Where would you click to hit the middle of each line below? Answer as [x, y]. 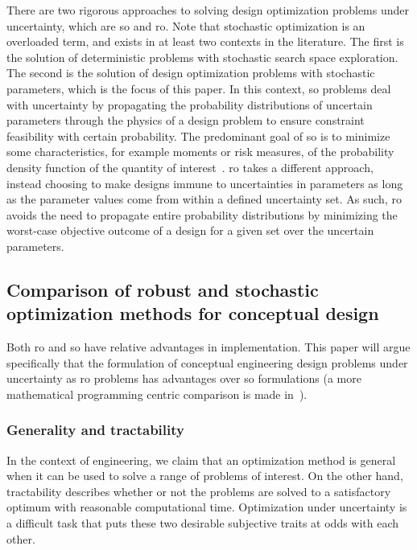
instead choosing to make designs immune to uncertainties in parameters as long [205, 183]
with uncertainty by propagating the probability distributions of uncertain [190, 104]
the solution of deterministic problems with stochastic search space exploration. [202, 57]
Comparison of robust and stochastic [163, 289]
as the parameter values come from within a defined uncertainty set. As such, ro [204, 199]
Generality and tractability [95, 430]
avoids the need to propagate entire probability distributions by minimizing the [202, 214]
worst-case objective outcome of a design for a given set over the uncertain [190, 230]
